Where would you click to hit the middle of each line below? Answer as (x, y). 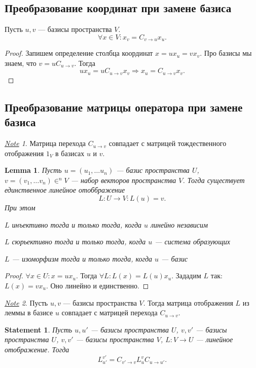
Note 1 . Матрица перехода (45, 143)
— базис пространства (153, 170)
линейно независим (179, 224)
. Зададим (186, 275)
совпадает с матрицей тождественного (168, 143)
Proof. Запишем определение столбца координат (79, 53)
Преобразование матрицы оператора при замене (124, 107)
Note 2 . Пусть (26, 302)
